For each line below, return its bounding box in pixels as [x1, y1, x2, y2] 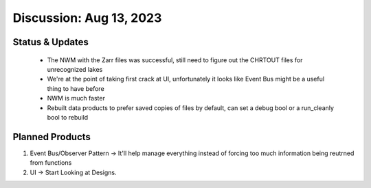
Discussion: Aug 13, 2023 [12, 10, 162, 25]
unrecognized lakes [47, 65, 103, 73]
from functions [30, 159, 72, 167]
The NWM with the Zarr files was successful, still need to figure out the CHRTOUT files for [47, 55, 303, 64]
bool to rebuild [47, 113, 89, 121]
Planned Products [12, 131, 91, 143]
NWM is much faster [47, 94, 106, 103]
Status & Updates [12, 36, 89, 48]
